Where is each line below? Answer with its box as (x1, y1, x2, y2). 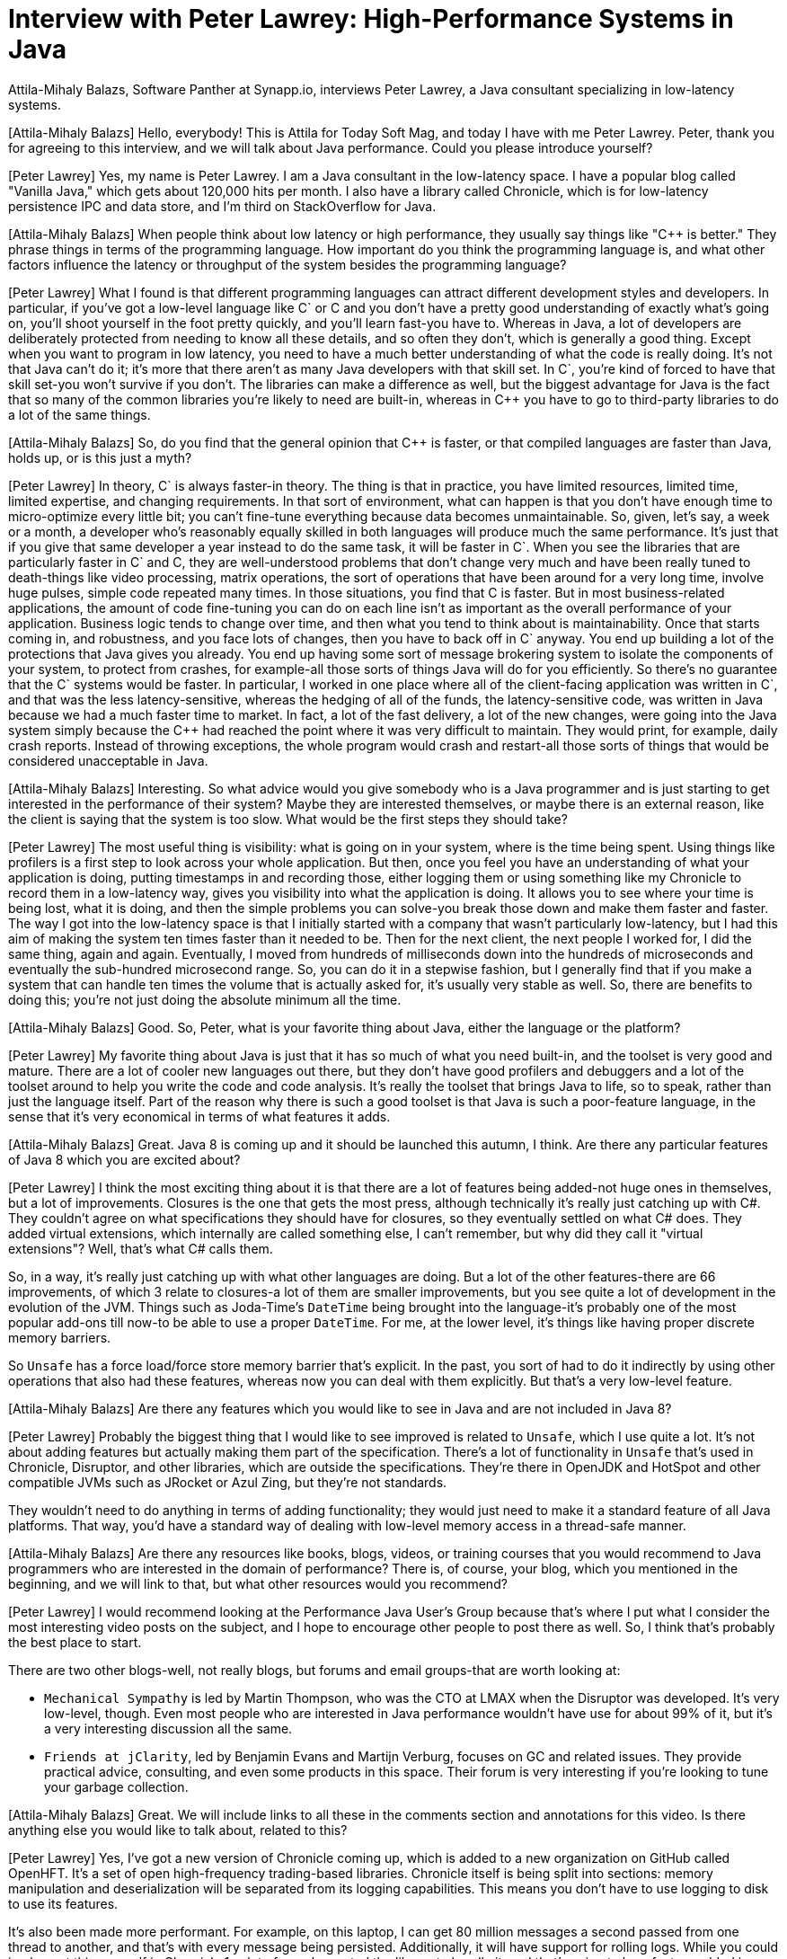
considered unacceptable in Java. (8, 752, 208, 768)
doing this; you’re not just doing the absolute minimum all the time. (8, 991, 402, 1007)
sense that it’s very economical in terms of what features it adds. (8, 1108, 391, 1124)
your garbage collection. (44, 1778, 189, 1795)
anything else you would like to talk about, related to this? (8, 1822, 348, 1838)
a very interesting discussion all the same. (44, 1720, 293, 1736)
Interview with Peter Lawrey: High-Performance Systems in (8, 4, 734, 34)
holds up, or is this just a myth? (8, 449, 192, 465)
